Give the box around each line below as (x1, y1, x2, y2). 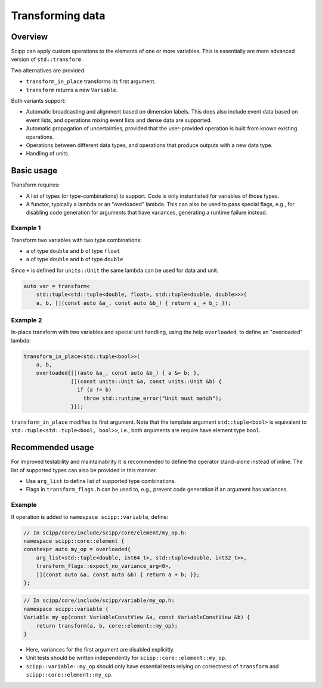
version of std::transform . (11, 56, 83, 63)
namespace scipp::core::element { (23, 537, 125, 544)
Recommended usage (11, 442, 94, 452)
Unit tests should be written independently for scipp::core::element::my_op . (26, 655, 227, 662)
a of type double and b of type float (26, 247, 120, 254)
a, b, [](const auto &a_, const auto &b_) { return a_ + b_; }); (36, 299, 231, 306)
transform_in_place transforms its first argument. (26, 78, 156, 85)
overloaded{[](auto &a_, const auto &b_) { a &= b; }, (36, 369, 200, 377)
